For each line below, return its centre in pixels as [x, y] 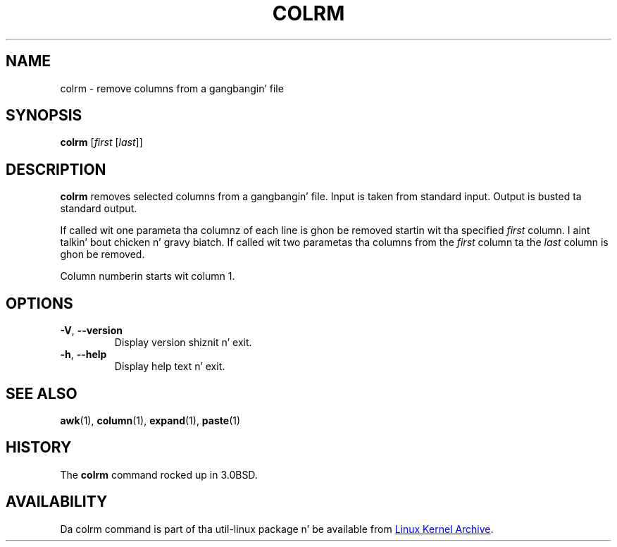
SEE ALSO [42, 393]
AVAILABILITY [57, 502]
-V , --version [91, 331]
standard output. [99, 209]
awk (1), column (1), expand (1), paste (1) [150, 420]
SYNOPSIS [44, 116]
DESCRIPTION [56, 169]
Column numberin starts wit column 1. [148, 276]
